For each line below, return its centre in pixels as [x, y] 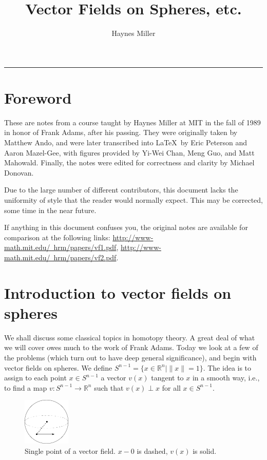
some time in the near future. [50, 210]
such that [109, 387]
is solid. [205, 451]
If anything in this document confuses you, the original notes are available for [126, 227]
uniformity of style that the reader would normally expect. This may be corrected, [133, 200]
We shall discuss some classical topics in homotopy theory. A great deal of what [130, 337]
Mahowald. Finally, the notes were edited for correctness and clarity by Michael [129, 162]
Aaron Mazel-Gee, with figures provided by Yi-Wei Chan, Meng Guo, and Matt [129, 152]
